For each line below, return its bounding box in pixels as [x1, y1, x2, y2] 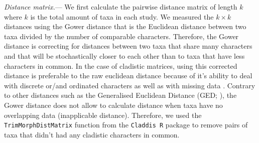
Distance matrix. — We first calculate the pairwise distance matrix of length [4, 2, 237, 12]
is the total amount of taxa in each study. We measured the [30, 11, 214, 22]
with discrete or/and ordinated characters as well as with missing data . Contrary [4, 80, 255, 90]
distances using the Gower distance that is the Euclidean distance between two [4, 21, 246, 32]
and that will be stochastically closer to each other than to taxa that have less [4, 50, 245, 61]
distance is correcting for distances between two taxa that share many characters [4, 41, 252, 51]
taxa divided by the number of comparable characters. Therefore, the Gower [4, 31, 239, 41]
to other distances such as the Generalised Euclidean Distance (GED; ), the [4, 90, 237, 100]
